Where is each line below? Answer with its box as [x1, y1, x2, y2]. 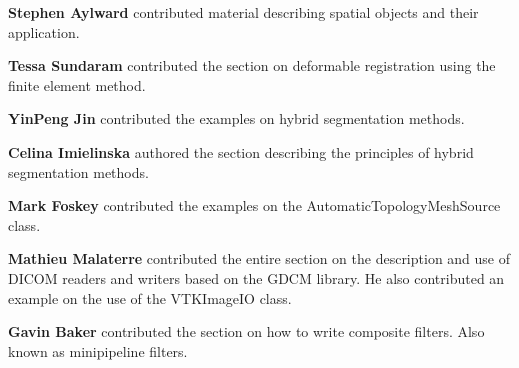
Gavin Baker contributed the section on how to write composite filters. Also [8, 321, 485, 342]
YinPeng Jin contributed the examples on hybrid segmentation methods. [8, 108, 465, 129]
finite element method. [8, 74, 146, 95]
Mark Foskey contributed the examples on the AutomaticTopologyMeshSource [8, 195, 501, 216]
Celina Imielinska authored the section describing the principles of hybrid [8, 141, 474, 162]
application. [8, 21, 80, 42]
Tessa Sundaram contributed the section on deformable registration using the [8, 55, 496, 76]
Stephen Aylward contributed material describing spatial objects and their [8, 2, 479, 22]
